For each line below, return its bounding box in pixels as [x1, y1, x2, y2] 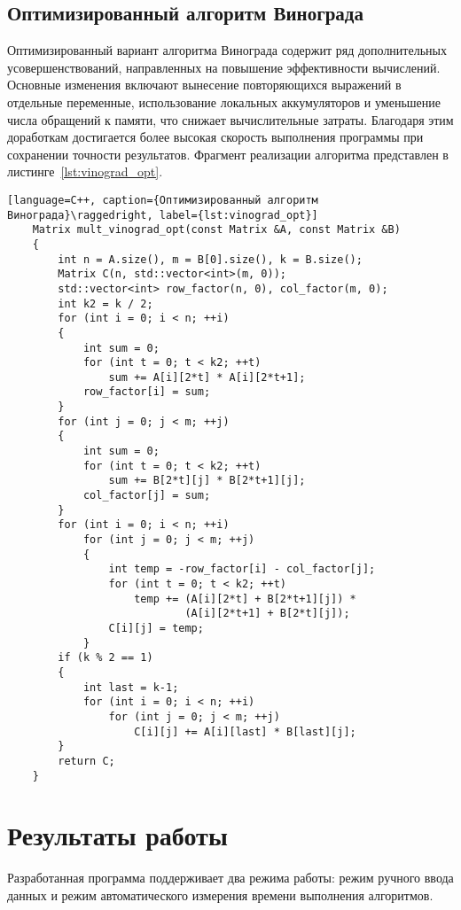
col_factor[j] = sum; [82, 489, 211, 502]
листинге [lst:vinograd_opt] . [7, 162, 163, 181]
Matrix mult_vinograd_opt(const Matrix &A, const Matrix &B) [32, 223, 401, 237]
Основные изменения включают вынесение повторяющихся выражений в [7, 75, 402, 94]
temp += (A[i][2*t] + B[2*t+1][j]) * [134, 592, 356, 605]
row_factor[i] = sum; [82, 385, 211, 399]
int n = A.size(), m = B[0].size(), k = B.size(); [58, 253, 363, 266]
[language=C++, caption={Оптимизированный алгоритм [7, 193, 318, 206]
